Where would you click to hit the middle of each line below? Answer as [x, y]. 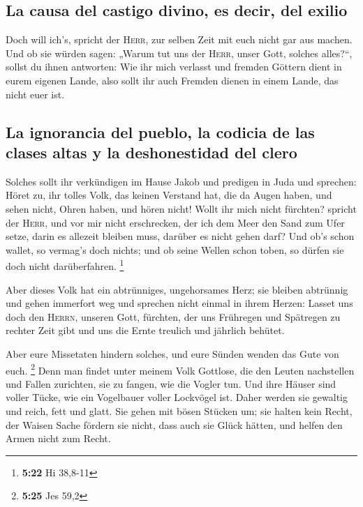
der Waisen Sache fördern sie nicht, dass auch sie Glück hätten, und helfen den [174, 424]
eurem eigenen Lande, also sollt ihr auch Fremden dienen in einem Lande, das [172, 80]
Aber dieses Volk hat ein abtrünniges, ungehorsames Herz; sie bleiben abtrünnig [177, 289]
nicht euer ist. [35, 94]
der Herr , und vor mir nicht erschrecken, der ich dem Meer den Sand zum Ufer [175, 222]
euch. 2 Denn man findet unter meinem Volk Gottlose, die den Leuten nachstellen [180, 369]
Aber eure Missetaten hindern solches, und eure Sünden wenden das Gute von [172, 353]
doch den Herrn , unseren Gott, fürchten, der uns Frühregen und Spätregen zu [173, 316]
